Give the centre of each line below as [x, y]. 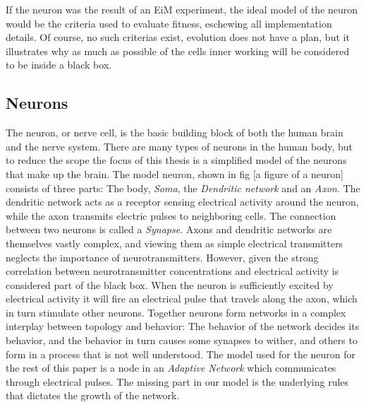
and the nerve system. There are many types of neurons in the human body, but [179, 146]
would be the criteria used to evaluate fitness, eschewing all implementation [169, 23]
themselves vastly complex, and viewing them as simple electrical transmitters [175, 243]
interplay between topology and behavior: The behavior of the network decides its [183, 326]
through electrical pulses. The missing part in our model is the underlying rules [177, 381]
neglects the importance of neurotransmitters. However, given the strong [162, 257]
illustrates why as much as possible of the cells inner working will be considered [178, 51]
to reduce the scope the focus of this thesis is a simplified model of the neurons [176, 160]
